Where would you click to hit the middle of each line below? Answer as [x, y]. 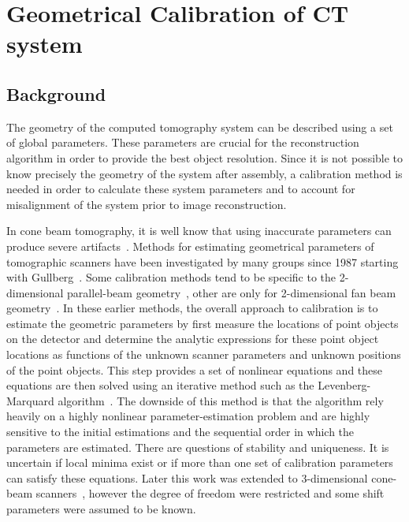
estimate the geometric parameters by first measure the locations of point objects [203, 323]
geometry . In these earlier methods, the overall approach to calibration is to [192, 308]
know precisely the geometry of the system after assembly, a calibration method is [204, 173]
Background [56, 93]
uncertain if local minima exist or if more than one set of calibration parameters [200, 462]
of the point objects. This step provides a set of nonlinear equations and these [195, 369]
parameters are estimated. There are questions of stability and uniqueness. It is [198, 447]
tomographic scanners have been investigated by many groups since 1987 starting [203, 261]
